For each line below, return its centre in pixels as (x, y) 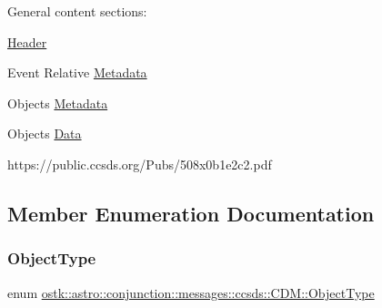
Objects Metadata (58, 103)
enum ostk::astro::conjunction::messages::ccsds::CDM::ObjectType (191, 292)
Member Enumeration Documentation (191, 213)
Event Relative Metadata (77, 72)
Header (27, 41)
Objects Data (45, 133)
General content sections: (77, 11)
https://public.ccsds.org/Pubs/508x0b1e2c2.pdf (140, 164)
